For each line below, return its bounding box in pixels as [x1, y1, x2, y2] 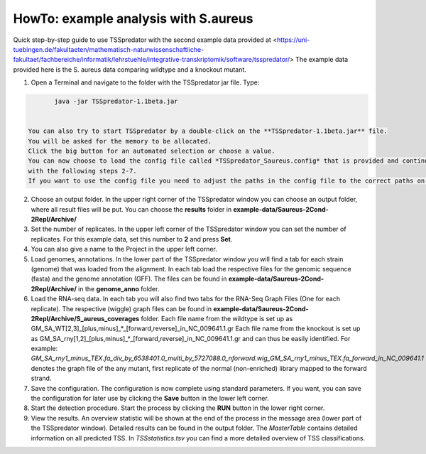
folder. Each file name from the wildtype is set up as [141, 314, 293, 323]
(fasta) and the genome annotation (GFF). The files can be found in [31, 274, 227, 283]
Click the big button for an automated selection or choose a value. [28, 147, 275, 156]
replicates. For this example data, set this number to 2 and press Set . [31, 234, 233, 243]
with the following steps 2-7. [28, 167, 138, 175]
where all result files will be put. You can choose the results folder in [31, 205, 232, 213]
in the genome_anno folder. [78, 284, 160, 293]
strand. [31, 374, 52, 383]
